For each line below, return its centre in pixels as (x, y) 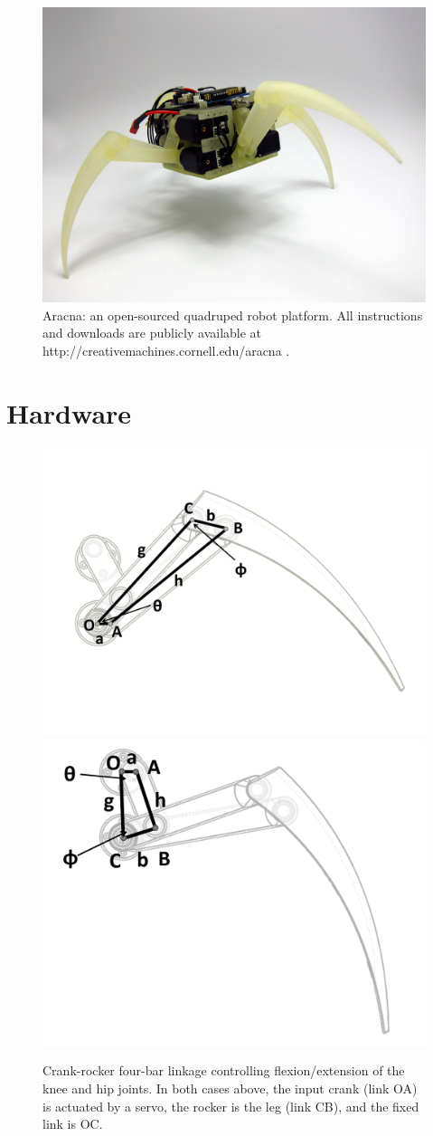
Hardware (69, 412)
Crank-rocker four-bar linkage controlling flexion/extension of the (224, 1070)
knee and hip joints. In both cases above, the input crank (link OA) (230, 1088)
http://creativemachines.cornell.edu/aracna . (166, 351)
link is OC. (73, 1124)
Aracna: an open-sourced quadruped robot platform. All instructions (233, 315)
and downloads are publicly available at (152, 333)
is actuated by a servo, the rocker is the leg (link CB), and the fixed (231, 1106)
